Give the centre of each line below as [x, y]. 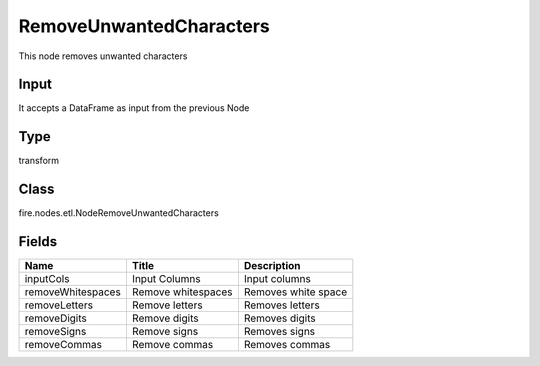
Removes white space [295, 292]
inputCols [47, 279]
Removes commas [287, 345]
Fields [38, 241]
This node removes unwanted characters [103, 56]
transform [39, 161]
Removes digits [279, 318]
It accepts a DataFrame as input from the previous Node [134, 108]
